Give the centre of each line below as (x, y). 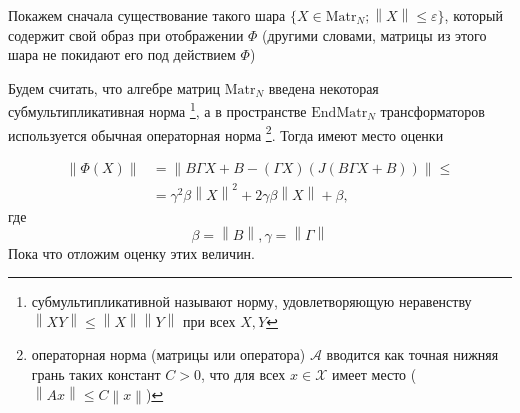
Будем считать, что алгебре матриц (114, 87)
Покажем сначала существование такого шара (147, 15)
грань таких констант (96, 373)
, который (473, 15)
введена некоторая (323, 87)
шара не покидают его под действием (122, 54)
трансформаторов (432, 111)
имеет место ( (374, 373)
